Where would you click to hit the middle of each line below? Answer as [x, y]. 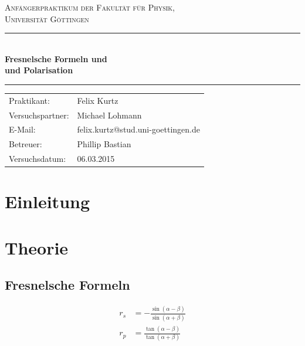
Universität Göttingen [47, 18]
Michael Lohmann [109, 115]
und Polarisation [39, 70]
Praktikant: [29, 100]
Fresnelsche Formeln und [56, 58]
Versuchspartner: [39, 115]
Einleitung [48, 201]
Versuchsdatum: [38, 159]
